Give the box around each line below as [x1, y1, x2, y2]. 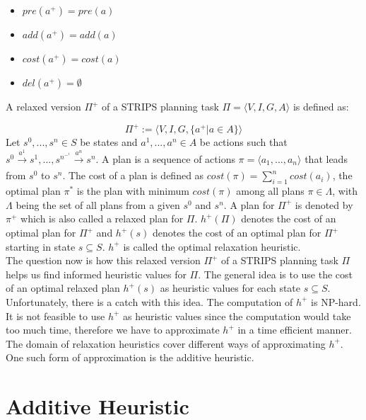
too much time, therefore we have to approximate [6, 322, 220, 337]
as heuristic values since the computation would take [123, 308, 351, 323]
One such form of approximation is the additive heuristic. [6, 350, 254, 365]
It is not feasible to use [6, 308, 105, 323]
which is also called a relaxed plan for [20, 211, 184, 226]
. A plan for [223, 197, 275, 212]
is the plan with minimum [76, 183, 189, 198]
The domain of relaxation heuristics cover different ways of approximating [6, 336, 326, 351]
